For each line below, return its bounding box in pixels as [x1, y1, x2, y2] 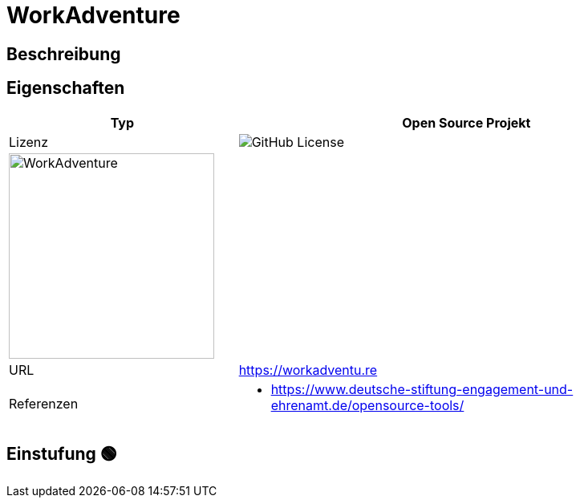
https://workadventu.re [238, 361, 378, 378]
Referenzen [9, 395, 79, 412]
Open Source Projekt [402, 114, 531, 131]
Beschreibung [6, 43, 121, 64]
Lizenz [9, 133, 49, 150]
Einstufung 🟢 [6, 444, 117, 465]
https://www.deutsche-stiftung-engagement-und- [270, 380, 574, 397]
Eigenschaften [6, 78, 125, 99]
